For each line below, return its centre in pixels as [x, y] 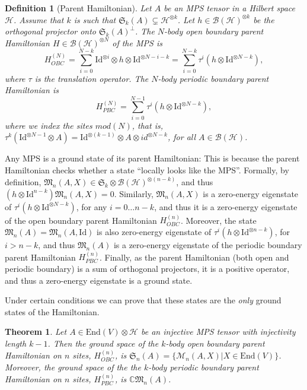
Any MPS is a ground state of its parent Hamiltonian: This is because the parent [152, 158]
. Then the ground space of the [103, 343]
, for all [182, 137]
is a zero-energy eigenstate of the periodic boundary [208, 245]
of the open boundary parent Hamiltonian [81, 220]
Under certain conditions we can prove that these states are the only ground [143, 300]
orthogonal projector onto [51, 31]
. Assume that [39, 19]
